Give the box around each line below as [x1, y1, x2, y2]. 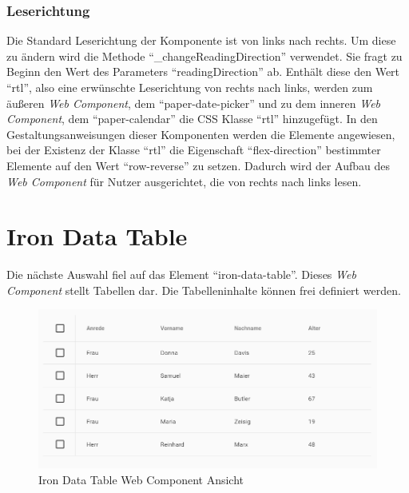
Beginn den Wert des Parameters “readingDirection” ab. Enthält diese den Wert [6, 63, 400, 80]
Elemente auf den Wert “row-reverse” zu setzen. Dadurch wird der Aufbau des [6, 157, 390, 173]
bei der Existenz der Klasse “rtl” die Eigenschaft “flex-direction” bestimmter [6, 141, 381, 158]
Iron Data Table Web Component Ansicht [38, 471, 244, 487]
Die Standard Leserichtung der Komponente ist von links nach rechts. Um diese [6, 32, 396, 49]
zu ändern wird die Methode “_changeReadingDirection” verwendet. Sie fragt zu [6, 47, 403, 64]
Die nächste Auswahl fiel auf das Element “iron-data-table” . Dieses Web [6, 266, 356, 283]
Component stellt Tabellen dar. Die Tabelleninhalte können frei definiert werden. [6, 281, 401, 298]
